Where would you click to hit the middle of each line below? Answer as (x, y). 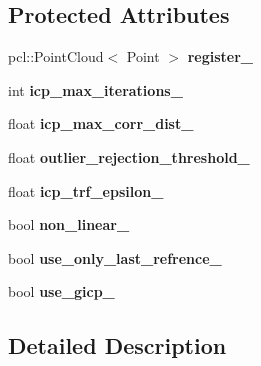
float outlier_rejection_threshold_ (129, 156)
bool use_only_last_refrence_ (115, 257)
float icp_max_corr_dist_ (101, 123)
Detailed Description (117, 345)
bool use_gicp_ (61, 291)
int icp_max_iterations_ (95, 89)
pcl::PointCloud (56, 56)
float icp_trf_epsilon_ (86, 190)
